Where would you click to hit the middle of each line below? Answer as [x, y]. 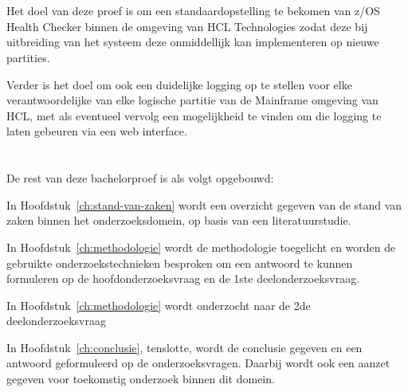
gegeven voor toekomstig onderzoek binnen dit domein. [141, 379]
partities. [28, 57]
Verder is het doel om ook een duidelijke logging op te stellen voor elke [179, 84]
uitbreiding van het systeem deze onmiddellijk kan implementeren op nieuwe [193, 42]
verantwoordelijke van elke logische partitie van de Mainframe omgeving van [192, 100]
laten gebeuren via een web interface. [97, 131]
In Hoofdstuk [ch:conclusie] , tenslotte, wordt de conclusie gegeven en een [184, 347]
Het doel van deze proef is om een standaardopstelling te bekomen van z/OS [193, 11]
